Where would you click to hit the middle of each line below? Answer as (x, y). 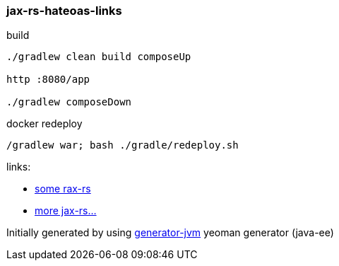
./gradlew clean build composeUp (99, 57)
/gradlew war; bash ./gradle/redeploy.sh (123, 145)
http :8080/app (48, 80)
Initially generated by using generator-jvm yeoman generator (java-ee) (170, 233)
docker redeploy (44, 124)
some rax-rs (63, 189)
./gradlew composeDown (69, 102)
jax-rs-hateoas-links (64, 11)
